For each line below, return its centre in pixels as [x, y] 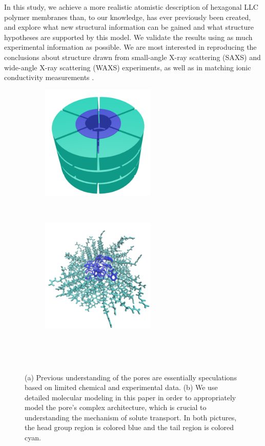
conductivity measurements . [49, 77]
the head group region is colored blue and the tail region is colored [129, 427]
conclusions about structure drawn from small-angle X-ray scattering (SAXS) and [132, 57]
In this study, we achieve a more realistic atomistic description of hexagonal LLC [131, 7]
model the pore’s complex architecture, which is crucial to [116, 407]
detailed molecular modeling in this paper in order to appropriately [130, 397]
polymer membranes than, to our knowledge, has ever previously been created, [128, 17]
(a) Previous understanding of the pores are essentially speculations [131, 377]
